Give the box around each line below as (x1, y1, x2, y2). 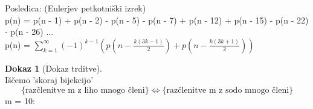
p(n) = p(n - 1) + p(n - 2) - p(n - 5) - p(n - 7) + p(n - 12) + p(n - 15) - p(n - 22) (5, 13, 309, 26)
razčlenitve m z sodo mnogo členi (166, 86, 289, 95)
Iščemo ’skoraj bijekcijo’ (5, 73, 94, 86)
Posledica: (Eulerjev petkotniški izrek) (5, 2, 146, 14)
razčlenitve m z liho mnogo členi (25, 86, 145, 95)
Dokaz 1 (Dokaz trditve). (5, 61, 102, 74)
